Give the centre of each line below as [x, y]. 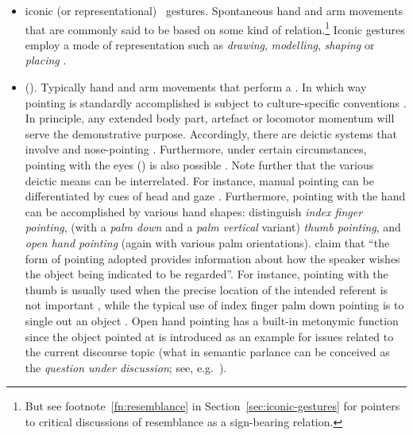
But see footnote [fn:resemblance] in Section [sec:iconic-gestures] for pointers [212, 406]
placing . [46, 60]
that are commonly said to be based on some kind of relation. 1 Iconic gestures [215, 28]
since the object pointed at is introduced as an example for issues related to [209, 336]
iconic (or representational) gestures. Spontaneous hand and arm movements [214, 10]
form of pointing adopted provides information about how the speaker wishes [212, 258]
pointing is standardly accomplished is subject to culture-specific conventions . [216, 102]
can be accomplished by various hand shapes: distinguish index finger [194, 211]
